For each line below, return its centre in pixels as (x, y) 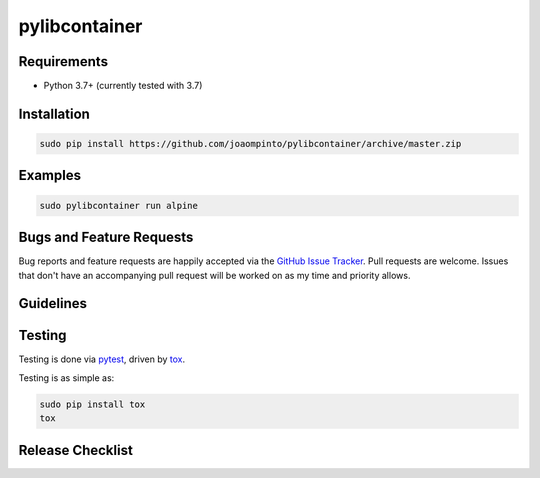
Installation (54, 113)
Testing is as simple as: (66, 377)
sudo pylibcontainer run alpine (119, 205)
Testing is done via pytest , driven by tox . (101, 359)
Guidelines (52, 303)
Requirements (63, 61)
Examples (50, 175)
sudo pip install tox (92, 404)
